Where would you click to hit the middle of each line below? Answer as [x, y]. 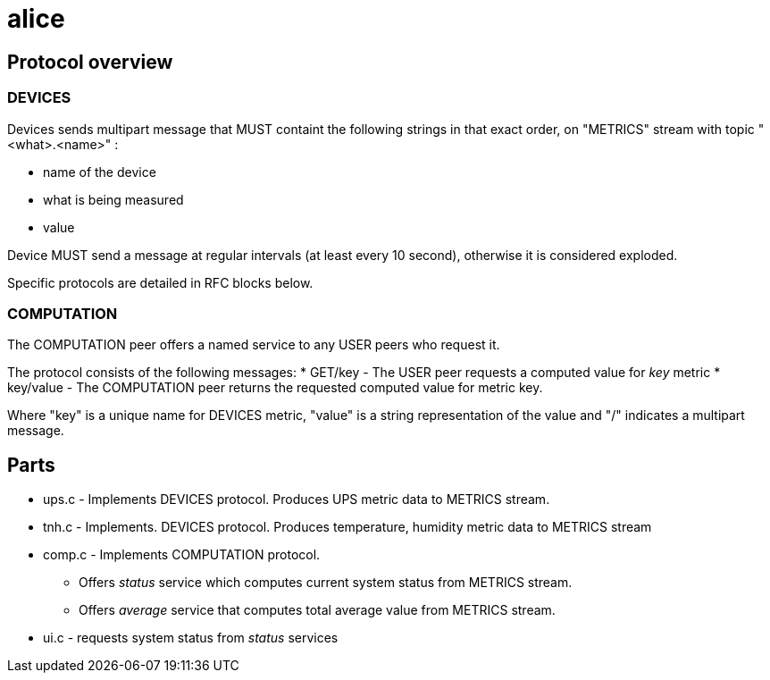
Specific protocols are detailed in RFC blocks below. [160, 282]
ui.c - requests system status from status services [191, 638]
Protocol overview [90, 62]
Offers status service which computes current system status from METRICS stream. [326, 583]
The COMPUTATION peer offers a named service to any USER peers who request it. [254, 345]
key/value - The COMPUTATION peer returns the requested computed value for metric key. [275, 388]
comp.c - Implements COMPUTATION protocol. [182, 555]
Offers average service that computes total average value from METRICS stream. [317, 610]
